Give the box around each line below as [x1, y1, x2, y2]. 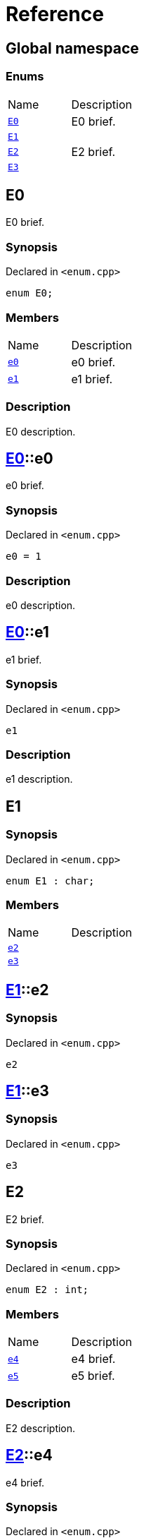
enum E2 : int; [6, 1284, 89, 1296]
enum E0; [6, 287, 53, 299]
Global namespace [6, 39, 139, 57]
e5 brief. [71, 1369, 115, 1383]
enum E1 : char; [6, 875, 95, 887]
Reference [6, 2, 104, 26]
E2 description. [6, 1422, 76, 1434]
